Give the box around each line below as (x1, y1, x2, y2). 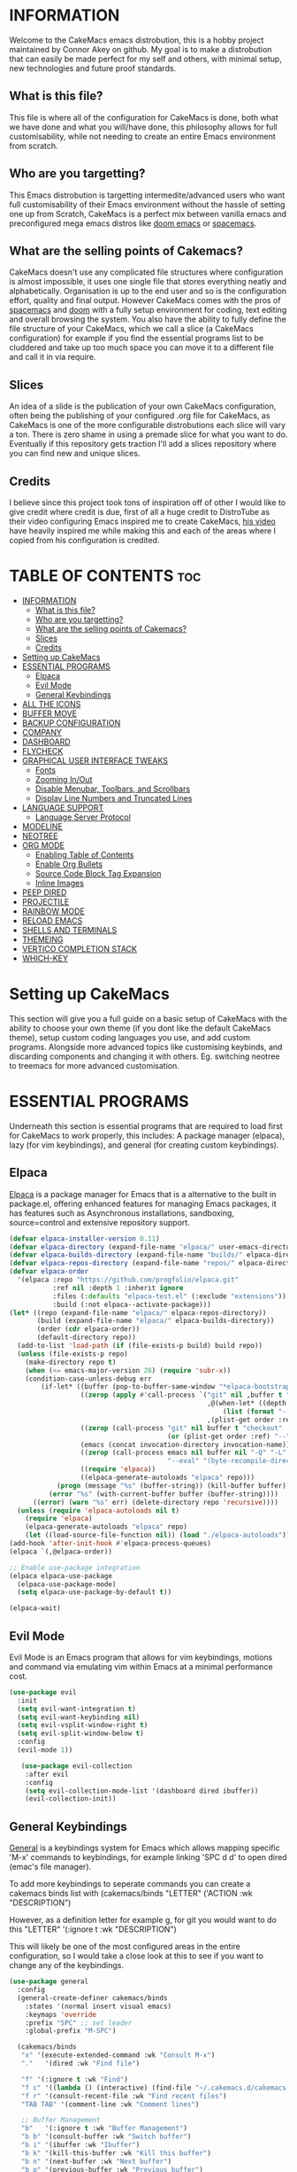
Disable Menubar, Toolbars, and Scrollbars (34, 783, 191, 794)
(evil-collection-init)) (25, 1794, 117, 1803)
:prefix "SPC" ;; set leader (25, 2018, 133, 2028)
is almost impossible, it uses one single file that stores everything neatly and (9, 276, 287, 287)
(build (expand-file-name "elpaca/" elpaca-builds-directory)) (36, 1317, 275, 1326)
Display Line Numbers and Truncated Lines (34, 792, 193, 803)
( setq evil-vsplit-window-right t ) (17, 1721, 148, 1730)
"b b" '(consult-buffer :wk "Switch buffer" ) (20, 2132, 192, 2141)
